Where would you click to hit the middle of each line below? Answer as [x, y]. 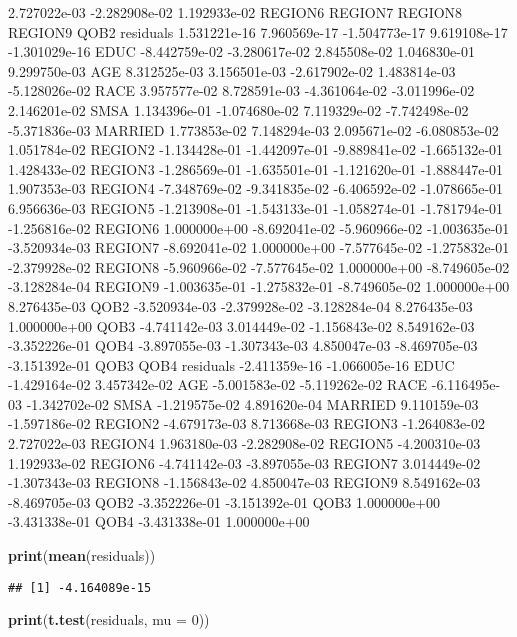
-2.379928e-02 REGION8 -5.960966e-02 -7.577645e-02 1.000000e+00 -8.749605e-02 [259, 266]
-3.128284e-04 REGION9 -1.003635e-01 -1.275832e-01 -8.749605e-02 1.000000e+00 [259, 286]
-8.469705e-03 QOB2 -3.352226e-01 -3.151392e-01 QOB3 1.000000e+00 [224, 501]
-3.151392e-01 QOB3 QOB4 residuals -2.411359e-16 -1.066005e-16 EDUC [231, 364]
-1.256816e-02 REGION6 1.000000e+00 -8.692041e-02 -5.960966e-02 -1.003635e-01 [259, 227]
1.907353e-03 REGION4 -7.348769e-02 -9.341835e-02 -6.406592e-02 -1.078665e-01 [256, 188]
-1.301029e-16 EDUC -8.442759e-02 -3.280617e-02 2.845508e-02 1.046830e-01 [241, 51]
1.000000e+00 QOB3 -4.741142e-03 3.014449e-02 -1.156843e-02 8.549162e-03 [241, 325]
